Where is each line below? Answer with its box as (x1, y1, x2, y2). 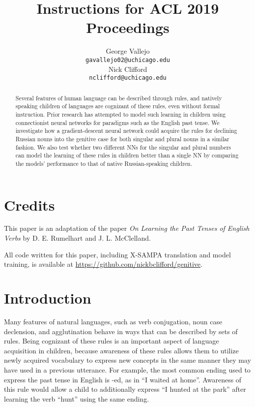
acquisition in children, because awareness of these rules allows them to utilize (4, 345, 239, 355)
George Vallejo (106, 46, 150, 56)
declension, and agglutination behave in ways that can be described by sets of (4, 326, 238, 336)
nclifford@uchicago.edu (89, 74, 167, 82)
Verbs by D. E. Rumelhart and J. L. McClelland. (4, 233, 151, 243)
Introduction (4, 288, 91, 308)
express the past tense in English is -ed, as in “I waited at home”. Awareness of (4, 374, 242, 384)
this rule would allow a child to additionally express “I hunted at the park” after (4, 384, 246, 394)
